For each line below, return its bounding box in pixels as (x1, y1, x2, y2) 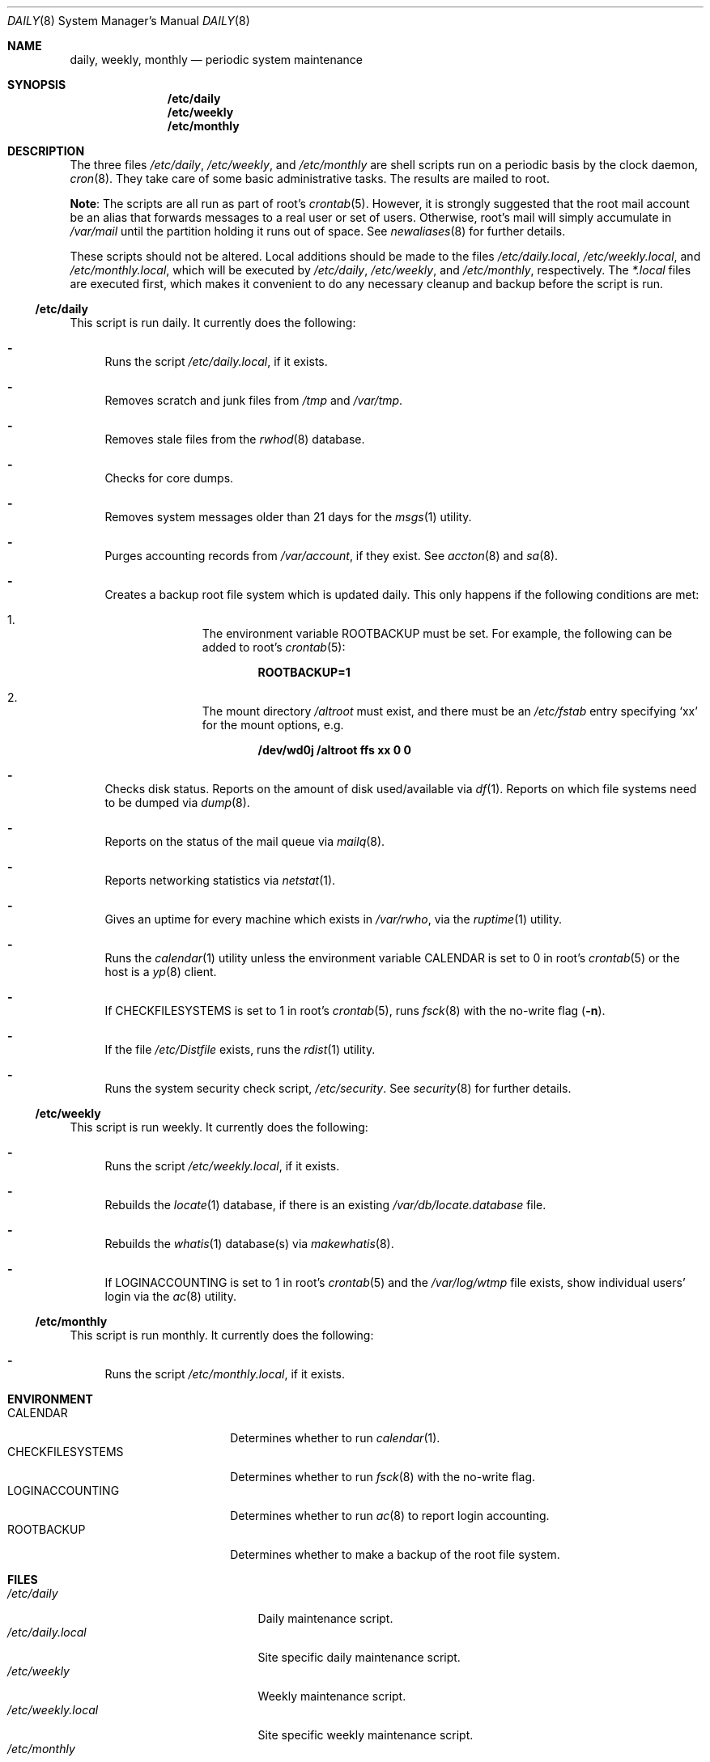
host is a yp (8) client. (104, 965, 217, 979)
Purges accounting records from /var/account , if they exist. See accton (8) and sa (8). (104, 549, 559, 563)
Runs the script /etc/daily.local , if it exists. (104, 355, 328, 368)
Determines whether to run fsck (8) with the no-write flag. (230, 1470, 535, 1484)
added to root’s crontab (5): (202, 640, 346, 654)
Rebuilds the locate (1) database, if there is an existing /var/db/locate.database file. (104, 1198, 546, 1212)
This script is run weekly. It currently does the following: (70, 1120, 368, 1134)
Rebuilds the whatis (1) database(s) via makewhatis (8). (104, 1237, 394, 1250)
